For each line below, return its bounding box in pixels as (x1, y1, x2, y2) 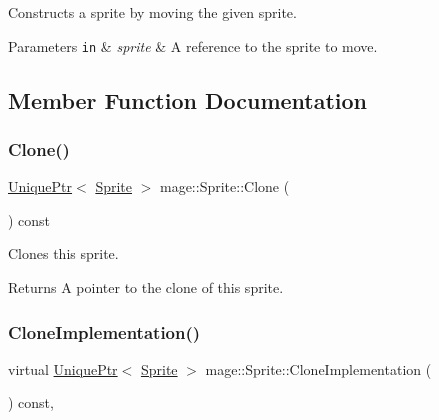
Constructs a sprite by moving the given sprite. (8, 2, 297, 22)
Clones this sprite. (8, 243, 119, 264)
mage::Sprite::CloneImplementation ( (205, 358, 432, 379)
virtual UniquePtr (8, 358, 118, 379)
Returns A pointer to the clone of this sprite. (8, 277, 284, 298)
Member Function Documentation (8, 84, 368, 115)
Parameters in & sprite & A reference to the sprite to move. (8, 35, 378, 56)
